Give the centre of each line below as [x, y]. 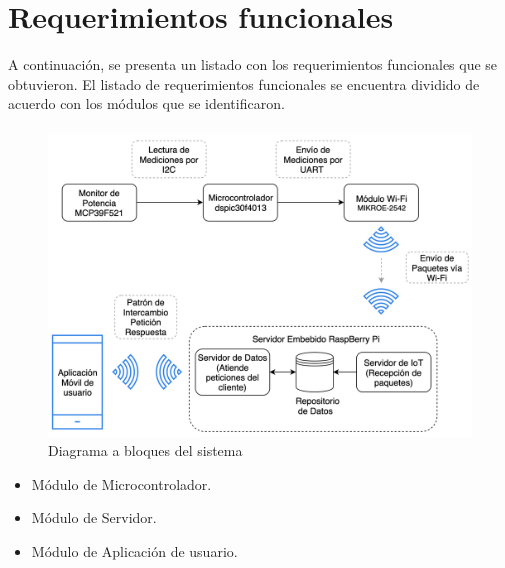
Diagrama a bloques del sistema [145, 450]
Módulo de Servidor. [94, 517]
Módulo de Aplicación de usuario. [134, 550]
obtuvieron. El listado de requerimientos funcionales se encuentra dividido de [244, 83]
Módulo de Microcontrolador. [121, 483]
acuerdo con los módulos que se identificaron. [146, 103]
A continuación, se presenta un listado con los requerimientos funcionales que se [253, 64]
